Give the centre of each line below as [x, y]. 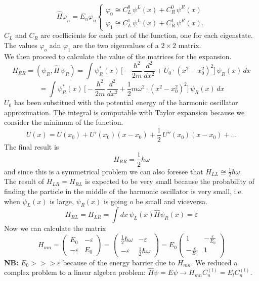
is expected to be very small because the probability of [170, 181]
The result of [24, 181]
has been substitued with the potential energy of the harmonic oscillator [126, 102]
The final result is [32, 146]
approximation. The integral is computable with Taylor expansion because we [124, 112]
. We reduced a [214, 262]
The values [21, 45]
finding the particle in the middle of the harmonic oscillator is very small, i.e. [124, 191]
